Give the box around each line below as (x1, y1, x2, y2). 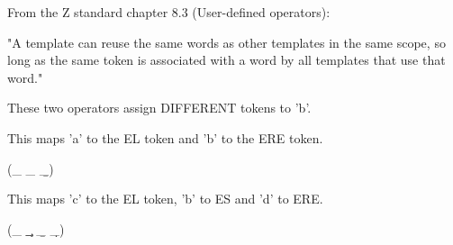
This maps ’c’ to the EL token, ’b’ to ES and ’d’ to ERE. (7, 189, 323, 208)
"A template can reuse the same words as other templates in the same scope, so (7, 32, 446, 51)
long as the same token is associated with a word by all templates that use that (7, 50, 446, 69)
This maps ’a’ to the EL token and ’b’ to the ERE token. (7, 128, 323, 147)
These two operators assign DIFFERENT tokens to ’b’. (7, 98, 312, 117)
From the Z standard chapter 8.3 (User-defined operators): (7, 3, 331, 21)
